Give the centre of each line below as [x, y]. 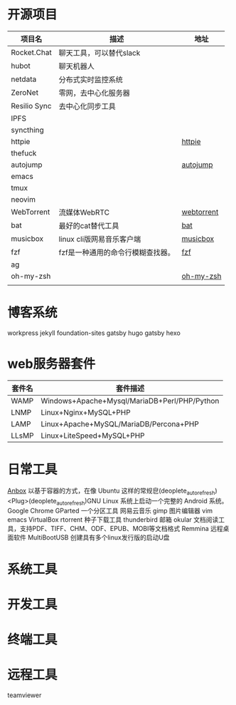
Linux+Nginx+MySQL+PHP [86, 412]
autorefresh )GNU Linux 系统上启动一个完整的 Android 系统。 [142, 501]
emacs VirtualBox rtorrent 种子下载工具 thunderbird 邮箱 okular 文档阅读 [113, 520]
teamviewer [25, 695]
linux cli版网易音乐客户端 [100, 239]
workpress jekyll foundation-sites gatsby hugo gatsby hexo [94, 333]
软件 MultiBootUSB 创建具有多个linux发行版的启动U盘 [91, 537]
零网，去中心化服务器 [94, 93]
